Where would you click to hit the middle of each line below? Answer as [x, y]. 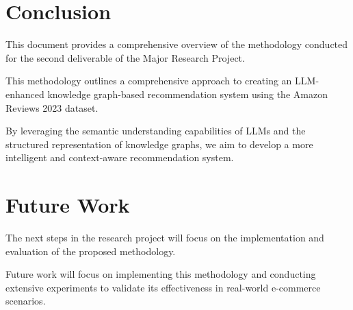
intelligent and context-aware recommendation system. [120, 157]
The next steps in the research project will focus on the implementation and [165, 237]
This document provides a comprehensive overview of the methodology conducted [177, 44]
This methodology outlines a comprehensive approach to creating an [149, 81]
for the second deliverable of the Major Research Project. [125, 57]
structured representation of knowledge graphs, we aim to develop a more [159, 144]
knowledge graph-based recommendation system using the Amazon [187, 94]
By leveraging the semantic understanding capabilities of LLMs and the [156, 131]
